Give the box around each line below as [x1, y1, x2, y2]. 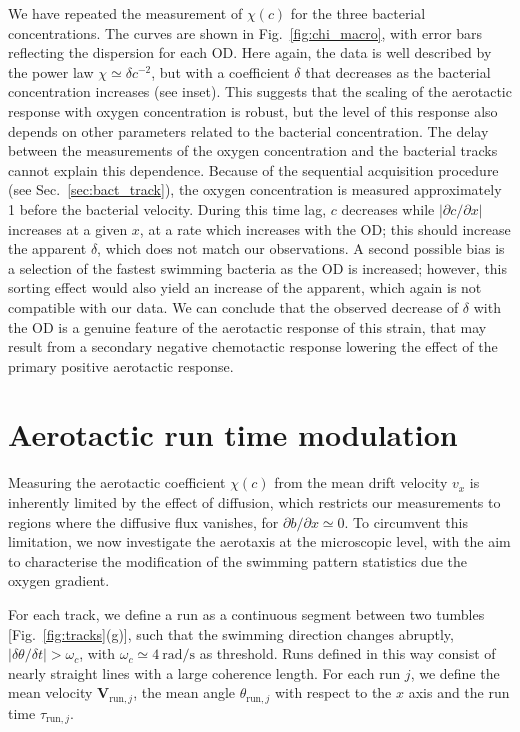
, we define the [410, 662, 500, 683]
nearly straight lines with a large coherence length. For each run [8, 662, 401, 683]
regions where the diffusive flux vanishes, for [8, 511, 279, 532]
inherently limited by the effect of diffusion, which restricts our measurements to [8, 492, 501, 512]
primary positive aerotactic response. [8, 355, 234, 376]
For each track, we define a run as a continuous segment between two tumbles [8, 603, 485, 624]
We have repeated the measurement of [8, 3, 243, 23]
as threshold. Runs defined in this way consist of [199, 643, 496, 664]
